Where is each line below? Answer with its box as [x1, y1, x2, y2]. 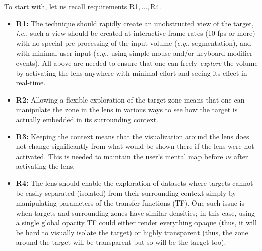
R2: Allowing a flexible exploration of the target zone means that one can [16, 94, 245, 105]
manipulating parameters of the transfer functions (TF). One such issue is [16, 197, 244, 208]
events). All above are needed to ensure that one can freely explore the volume [16, 57, 258, 68]
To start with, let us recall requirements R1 [4, 1, 139, 11]
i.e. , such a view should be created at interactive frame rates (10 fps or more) [16, 28, 255, 38]
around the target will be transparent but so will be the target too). [16, 237, 226, 247]
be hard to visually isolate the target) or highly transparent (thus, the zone [16, 227, 248, 237]
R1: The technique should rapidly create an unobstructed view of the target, [16, 18, 254, 28]
